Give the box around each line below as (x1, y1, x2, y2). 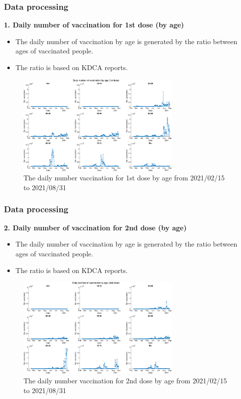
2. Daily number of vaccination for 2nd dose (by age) (4, 222, 187, 232)
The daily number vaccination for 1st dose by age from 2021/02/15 (24, 173, 225, 183)
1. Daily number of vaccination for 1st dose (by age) (4, 20, 184, 30)
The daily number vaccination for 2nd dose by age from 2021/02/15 (24, 375, 227, 385)
